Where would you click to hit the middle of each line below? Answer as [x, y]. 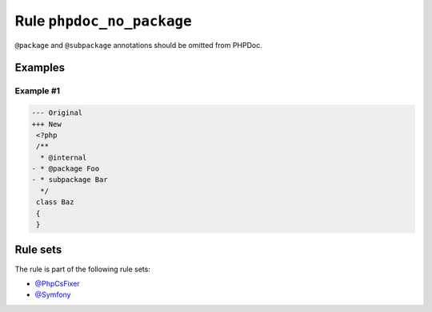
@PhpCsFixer [57, 283]
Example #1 [37, 91]
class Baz [55, 202]
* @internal [64, 157]
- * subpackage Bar [70, 180]
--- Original [57, 113]
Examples [40, 68]
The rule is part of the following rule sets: [83, 269]
